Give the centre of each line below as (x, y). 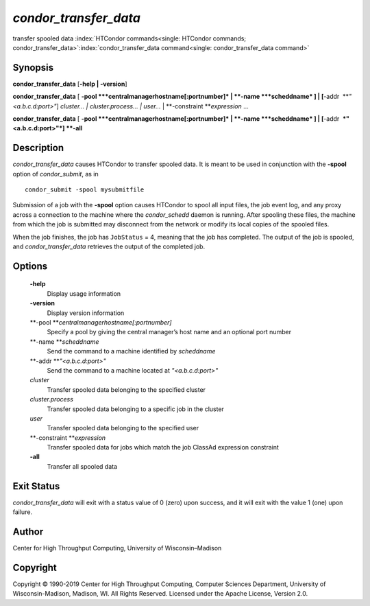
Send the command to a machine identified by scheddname (131, 351)
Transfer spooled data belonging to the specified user (123, 428)
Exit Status (36, 486)
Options (30, 266)
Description (38, 148)
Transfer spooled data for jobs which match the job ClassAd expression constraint (163, 447)
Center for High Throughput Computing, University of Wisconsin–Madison (117, 548)
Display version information (86, 313)
